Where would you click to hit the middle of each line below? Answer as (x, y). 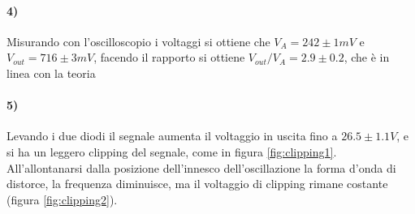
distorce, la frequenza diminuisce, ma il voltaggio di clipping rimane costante (197, 184)
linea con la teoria (51, 73)
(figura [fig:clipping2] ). (62, 199)
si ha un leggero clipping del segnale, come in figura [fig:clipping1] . (172, 151)
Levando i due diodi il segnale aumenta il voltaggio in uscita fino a (172, 136)
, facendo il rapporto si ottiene (169, 57)
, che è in (367, 57)
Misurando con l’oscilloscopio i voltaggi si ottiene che (138, 41)
